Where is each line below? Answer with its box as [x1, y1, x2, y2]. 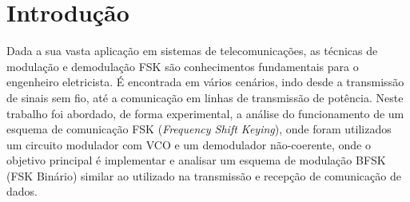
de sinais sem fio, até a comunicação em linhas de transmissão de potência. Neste [6, 89, 404, 105]
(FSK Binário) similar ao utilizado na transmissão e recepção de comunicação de [6, 167, 401, 184]
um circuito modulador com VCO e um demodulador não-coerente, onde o [6, 136, 371, 152]
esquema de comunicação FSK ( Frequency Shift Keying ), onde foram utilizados [6, 121, 392, 137]
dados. [6, 183, 38, 200]
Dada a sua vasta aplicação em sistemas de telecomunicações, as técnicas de [6, 42, 378, 59]
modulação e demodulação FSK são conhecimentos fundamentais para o [6, 57, 359, 74]
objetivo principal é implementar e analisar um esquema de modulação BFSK [6, 152, 386, 168]
